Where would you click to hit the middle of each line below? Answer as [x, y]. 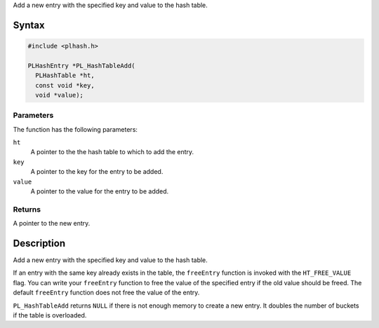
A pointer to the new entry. [52, 224]
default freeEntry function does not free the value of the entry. [106, 293]
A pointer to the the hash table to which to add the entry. [112, 152]
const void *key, [65, 85]
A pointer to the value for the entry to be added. [100, 191]
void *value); [60, 95]
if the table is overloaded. [50, 315]
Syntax [29, 25]
